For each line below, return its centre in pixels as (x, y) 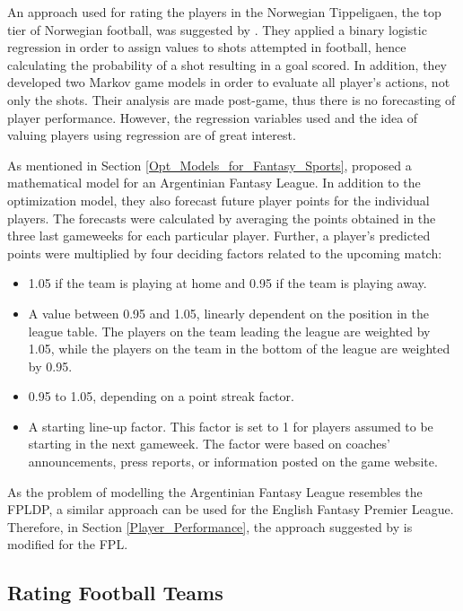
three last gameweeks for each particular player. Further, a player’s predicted (219, 236)
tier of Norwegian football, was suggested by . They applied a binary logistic (217, 29)
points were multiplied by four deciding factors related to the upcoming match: (225, 253)
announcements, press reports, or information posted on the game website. (233, 462)
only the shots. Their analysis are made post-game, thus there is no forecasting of (231, 99)
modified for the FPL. (68, 544)
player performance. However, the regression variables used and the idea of (213, 117)
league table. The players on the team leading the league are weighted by (229, 331)
